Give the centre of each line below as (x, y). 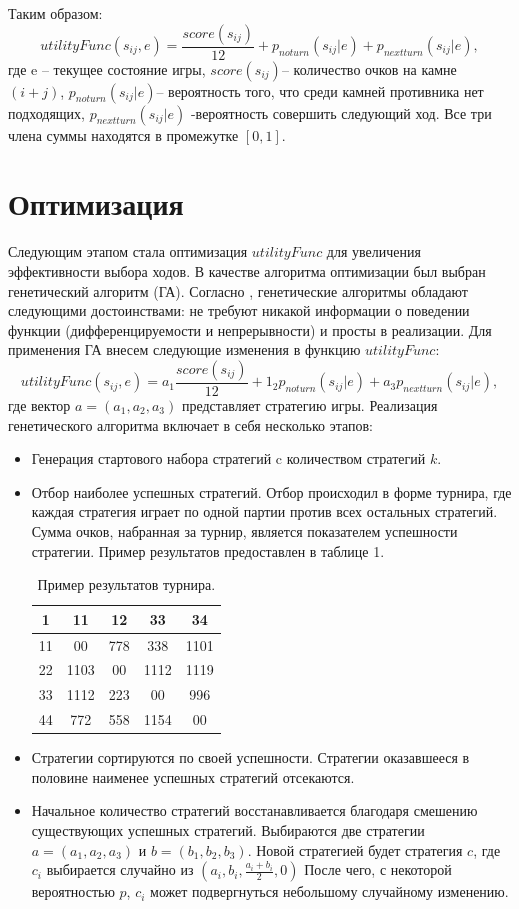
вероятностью (73, 891)
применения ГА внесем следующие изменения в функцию (184, 349)
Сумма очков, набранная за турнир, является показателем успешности (244, 530)
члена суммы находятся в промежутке (123, 134)
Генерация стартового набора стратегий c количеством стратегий (228, 458)
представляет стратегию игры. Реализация (309, 404)
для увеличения (373, 251)
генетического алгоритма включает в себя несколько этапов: (190, 424)
